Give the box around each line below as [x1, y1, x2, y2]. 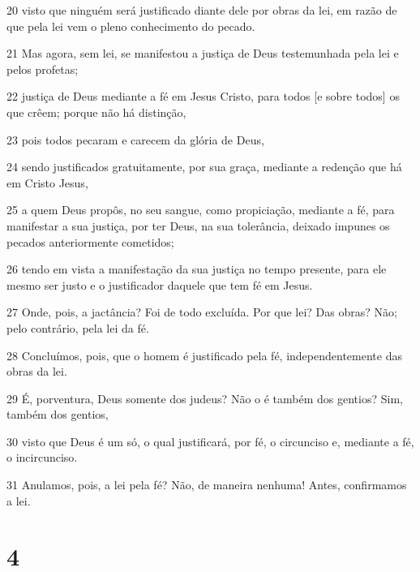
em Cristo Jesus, [6, 174, 88, 191]
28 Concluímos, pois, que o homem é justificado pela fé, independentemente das [6, 346, 402, 363]
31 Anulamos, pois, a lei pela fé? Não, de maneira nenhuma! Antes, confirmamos [6, 476, 407, 493]
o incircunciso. [6, 449, 78, 466]
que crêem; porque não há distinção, [6, 103, 186, 120]
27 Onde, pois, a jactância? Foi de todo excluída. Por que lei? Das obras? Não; [6, 303, 397, 320]
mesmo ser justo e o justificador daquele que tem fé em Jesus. [6, 276, 313, 293]
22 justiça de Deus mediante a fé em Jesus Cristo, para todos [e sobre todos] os [6, 88, 400, 105]
